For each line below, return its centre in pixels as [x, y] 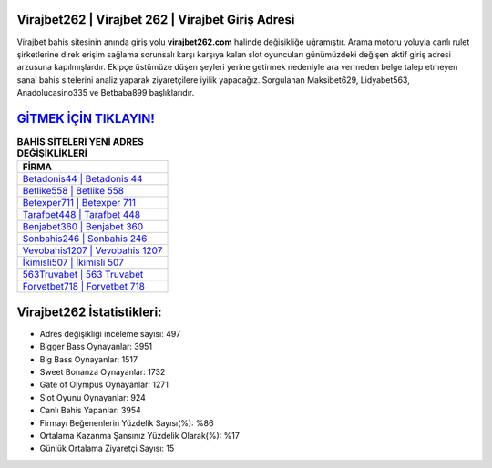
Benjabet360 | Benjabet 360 [83, 227]
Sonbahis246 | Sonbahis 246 [85, 239]
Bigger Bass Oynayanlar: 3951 [96, 347]
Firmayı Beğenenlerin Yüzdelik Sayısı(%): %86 [127, 422]
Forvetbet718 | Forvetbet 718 [84, 287]
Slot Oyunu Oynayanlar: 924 [92, 397]
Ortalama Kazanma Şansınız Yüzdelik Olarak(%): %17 [140, 436]
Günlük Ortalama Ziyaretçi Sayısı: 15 [107, 448]
